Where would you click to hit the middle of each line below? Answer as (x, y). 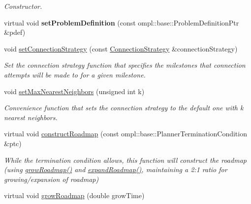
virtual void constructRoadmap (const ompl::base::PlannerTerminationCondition (125, 134)
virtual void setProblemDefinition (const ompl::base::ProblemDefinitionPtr (122, 22)
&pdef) (15, 32)
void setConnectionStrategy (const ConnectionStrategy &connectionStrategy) (121, 48)
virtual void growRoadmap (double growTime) (74, 195)
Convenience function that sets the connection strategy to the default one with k (124, 108)
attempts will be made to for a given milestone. (75, 74)
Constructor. (23, 6)
